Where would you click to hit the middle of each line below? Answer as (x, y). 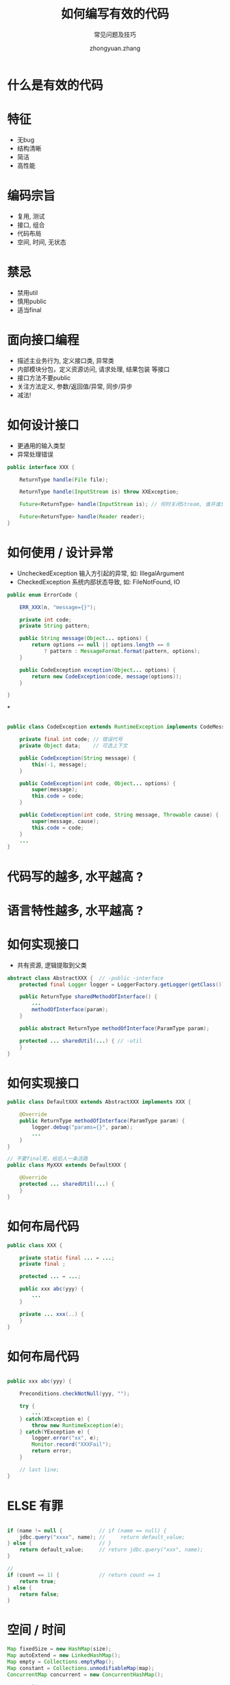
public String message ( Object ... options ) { (84, 639)
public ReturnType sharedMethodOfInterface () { (88, 997)
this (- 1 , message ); (60, 764)
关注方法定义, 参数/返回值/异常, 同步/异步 (75, 386)
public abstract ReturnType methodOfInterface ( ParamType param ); (115, 1028)
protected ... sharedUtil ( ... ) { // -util (81, 1041)
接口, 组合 (31, 225)
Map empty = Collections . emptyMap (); (61, 1662)
